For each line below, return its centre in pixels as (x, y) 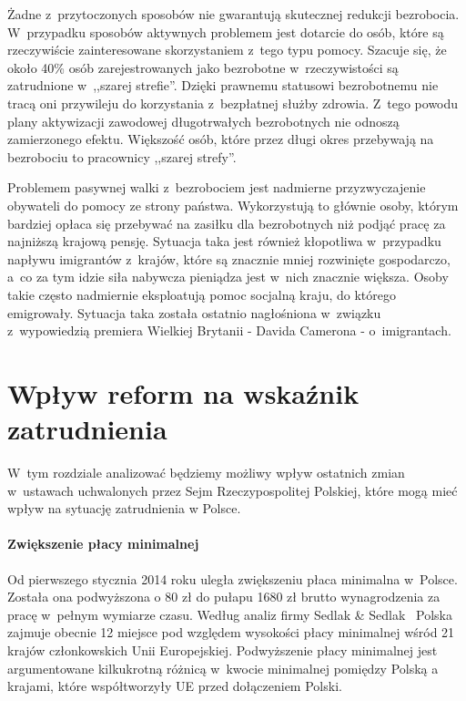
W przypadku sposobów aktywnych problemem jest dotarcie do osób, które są (226, 31)
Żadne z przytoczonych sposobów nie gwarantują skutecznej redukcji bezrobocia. (233, 14)
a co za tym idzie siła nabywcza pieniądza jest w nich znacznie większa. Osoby (228, 277)
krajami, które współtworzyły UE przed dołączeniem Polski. (175, 686)
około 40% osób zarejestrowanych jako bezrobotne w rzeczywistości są (203, 67)
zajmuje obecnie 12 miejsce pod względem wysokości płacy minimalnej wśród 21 (231, 632)
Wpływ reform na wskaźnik (183, 392)
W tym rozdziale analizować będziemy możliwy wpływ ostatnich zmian (206, 472)
